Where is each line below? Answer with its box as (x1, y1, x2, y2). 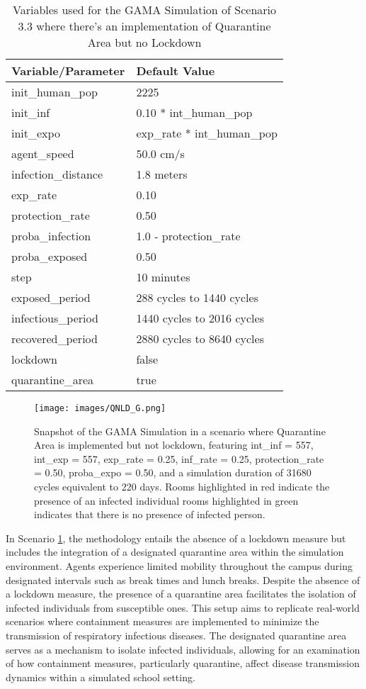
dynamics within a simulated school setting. (6, 669, 195, 684)
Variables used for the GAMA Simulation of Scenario (12, 1, 277, 18)
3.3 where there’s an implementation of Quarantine (18, 18, 271, 34)
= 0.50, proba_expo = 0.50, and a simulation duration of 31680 (34, 465, 311, 480)
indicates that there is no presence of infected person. (34, 507, 265, 522)
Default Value (136, 62, 215, 79)
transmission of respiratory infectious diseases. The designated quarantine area (6, 627, 347, 642)
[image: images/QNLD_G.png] (34, 403, 166, 413)
